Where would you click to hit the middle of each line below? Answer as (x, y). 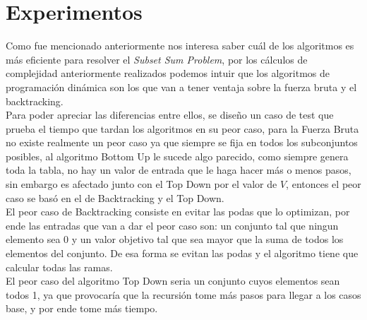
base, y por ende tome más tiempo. (82, 308)
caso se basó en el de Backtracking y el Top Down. (115, 197)
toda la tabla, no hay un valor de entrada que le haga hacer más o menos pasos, (179, 170)
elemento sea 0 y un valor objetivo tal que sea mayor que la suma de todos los (175, 239)
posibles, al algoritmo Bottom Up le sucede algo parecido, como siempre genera (177, 156)
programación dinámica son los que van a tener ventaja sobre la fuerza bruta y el (181, 87)
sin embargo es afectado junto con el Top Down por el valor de (142, 184)
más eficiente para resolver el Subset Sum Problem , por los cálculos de (157, 59)
